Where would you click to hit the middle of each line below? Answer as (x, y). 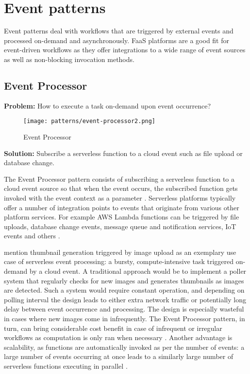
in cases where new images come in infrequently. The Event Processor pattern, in (125, 319)
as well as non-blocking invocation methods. (69, 59)
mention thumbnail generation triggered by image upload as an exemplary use (120, 252)
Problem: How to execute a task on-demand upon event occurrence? (108, 105)
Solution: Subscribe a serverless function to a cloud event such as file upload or (123, 153)
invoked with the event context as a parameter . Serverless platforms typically (120, 197)
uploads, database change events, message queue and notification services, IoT (120, 226)
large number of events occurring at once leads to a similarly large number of (119, 356)
